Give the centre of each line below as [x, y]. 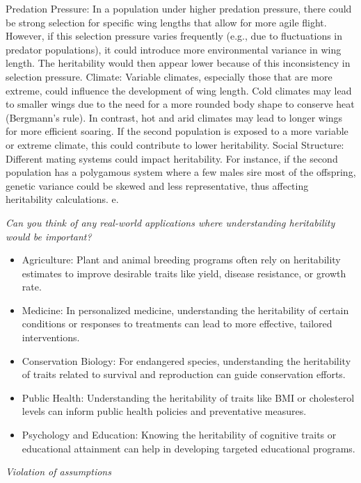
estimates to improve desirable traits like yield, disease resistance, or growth [184, 273]
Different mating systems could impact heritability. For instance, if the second [172, 158]
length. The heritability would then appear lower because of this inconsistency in [178, 63]
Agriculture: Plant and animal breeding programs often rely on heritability [181, 260]
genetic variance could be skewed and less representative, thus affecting [157, 185]
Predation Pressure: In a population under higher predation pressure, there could [179, 8]
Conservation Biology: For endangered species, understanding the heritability [186, 360]
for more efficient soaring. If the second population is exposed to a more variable [177, 131]
